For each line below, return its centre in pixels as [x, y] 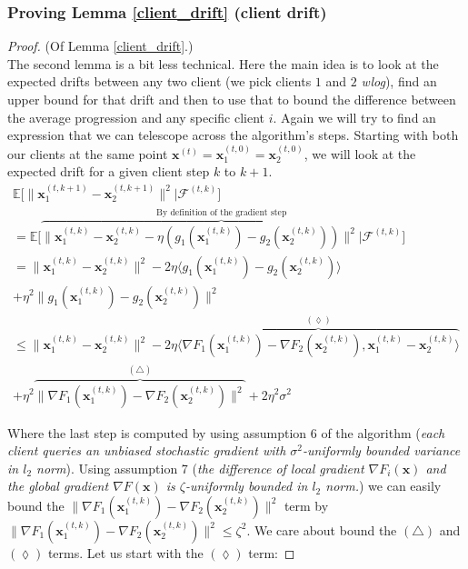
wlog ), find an [399, 81]
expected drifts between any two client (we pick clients [159, 81]
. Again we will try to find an [354, 117]
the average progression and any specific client [136, 117]
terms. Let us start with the [125, 552]
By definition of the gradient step [222, 212]
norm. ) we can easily [383, 486]
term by [306, 505]
